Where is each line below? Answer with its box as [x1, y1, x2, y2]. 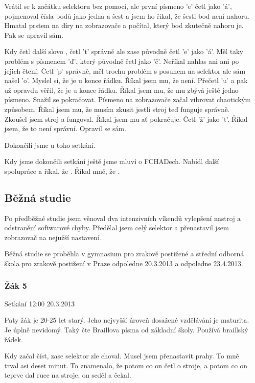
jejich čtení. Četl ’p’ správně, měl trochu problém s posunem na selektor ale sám [4, 65, 246, 76]
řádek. [4, 334, 23, 344]
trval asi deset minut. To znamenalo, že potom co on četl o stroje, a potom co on [4, 360, 248, 370]
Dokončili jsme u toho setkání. [4, 139, 95, 150]
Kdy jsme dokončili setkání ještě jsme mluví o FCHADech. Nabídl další [4, 156, 219, 166]
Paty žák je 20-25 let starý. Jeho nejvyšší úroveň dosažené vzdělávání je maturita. [4, 315, 249, 325]
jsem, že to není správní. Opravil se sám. [4, 123, 126, 134]
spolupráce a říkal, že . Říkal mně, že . [4, 165, 120, 176]
